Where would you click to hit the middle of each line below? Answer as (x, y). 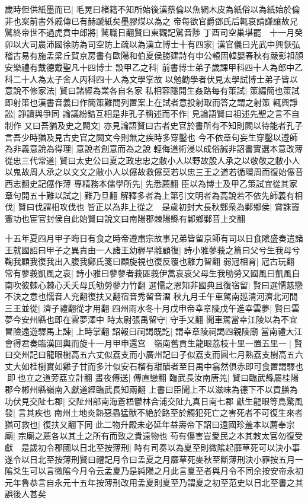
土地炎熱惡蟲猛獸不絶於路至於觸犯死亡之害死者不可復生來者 (187, 413)
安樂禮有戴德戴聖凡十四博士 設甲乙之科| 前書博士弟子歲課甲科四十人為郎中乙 (154, 67)
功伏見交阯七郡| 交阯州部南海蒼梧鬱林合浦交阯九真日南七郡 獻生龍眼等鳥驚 (150, 401)
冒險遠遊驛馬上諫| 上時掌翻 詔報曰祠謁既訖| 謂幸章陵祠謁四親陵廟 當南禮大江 (154, 331)
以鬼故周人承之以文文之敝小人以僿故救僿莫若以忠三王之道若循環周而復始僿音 (154, 172)
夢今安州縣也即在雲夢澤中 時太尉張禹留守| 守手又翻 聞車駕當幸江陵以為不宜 (151, 319)
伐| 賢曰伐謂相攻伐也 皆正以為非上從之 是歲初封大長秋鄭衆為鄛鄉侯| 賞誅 (148, 207)
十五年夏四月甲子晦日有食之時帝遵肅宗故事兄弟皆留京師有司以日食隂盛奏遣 (150, 238)
